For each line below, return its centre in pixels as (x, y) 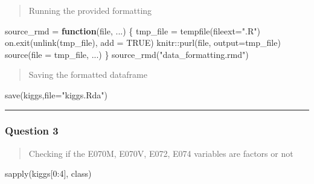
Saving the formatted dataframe (88, 75)
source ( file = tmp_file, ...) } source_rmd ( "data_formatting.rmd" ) (127, 54)
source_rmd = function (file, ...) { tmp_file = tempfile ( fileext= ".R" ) (133, 30)
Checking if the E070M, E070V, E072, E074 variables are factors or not (161, 153)
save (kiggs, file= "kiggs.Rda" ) (56, 94)
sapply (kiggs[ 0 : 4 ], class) (48, 173)
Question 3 (32, 131)
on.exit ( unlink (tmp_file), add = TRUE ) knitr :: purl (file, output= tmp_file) (143, 43)
